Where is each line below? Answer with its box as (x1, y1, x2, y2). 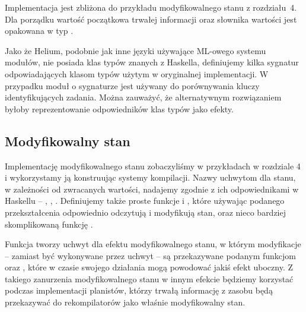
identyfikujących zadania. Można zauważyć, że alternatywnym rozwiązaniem (5, 91, 282, 103)
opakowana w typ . (5, 24, 74, 37)
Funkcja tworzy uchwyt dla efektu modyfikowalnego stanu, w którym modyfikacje (5, 238, 301, 250)
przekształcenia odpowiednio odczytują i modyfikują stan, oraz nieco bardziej (5, 206, 286, 218)
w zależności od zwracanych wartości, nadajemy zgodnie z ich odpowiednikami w (5, 182, 299, 195)
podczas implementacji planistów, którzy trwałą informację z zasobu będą (5, 284, 273, 297)
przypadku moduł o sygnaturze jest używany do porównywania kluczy (5, 79, 260, 92)
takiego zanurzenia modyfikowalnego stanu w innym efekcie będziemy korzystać (5, 272, 294, 285)
